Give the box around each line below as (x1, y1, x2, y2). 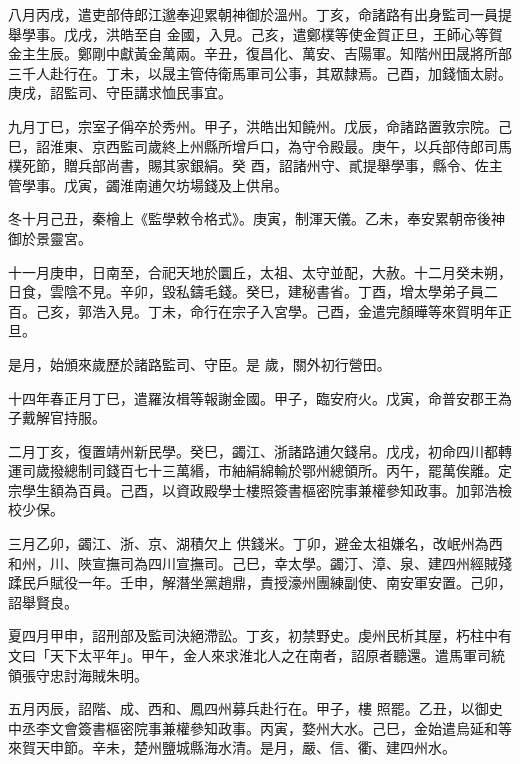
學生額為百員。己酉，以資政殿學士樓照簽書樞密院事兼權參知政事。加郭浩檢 (21, 479, 512, 500)
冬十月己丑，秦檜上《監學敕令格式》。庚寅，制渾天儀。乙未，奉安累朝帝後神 (8, 208, 505, 229)
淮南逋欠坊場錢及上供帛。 (119, 174, 288, 195)
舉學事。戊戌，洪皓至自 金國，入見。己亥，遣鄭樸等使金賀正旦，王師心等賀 (8, 23, 503, 44)
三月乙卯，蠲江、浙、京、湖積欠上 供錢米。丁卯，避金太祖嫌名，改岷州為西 (8, 533, 503, 554)
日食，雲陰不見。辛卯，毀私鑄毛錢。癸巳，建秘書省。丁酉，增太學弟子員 (8, 281, 484, 302)
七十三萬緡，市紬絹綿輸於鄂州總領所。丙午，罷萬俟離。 (133, 460, 498, 481)
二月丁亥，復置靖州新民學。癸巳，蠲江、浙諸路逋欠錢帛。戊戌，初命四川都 (8, 440, 498, 461)
